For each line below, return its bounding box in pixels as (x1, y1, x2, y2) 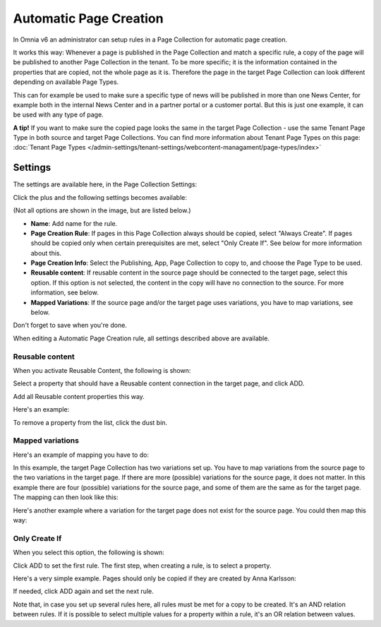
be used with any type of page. (13, 110, 104, 119)
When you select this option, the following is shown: (13, 548, 165, 557)
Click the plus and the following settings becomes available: (13, 193, 187, 201)
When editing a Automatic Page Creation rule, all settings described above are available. (13, 334, 270, 342)
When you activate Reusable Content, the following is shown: (13, 366, 191, 374)
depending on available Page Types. (13, 78, 119, 86)
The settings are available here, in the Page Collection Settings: (13, 180, 198, 189)
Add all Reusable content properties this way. (13, 392, 145, 400)
